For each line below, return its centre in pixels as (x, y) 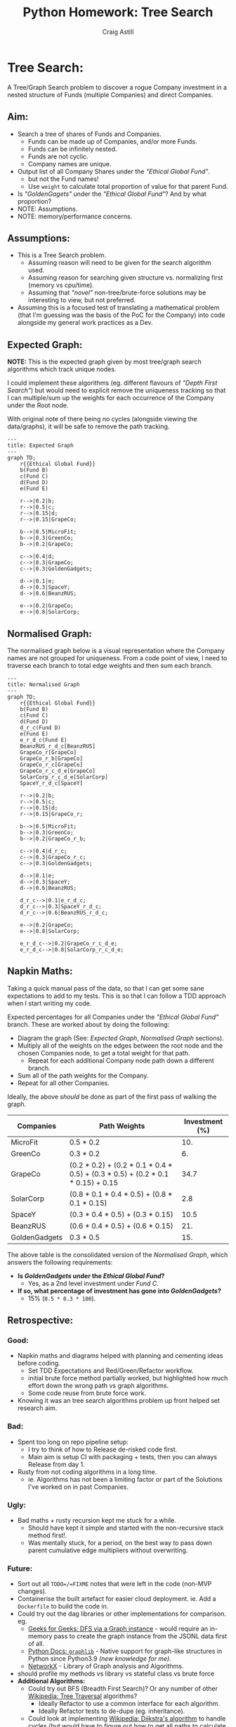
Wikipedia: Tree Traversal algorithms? (83, 1696)
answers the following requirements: (60, 1262)
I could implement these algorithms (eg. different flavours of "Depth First (112, 383)
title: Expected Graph (40, 446)
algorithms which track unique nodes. (62, 369)
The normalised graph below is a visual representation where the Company (116, 650)
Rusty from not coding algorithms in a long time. (87, 1472)
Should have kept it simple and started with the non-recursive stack (126, 1528)
